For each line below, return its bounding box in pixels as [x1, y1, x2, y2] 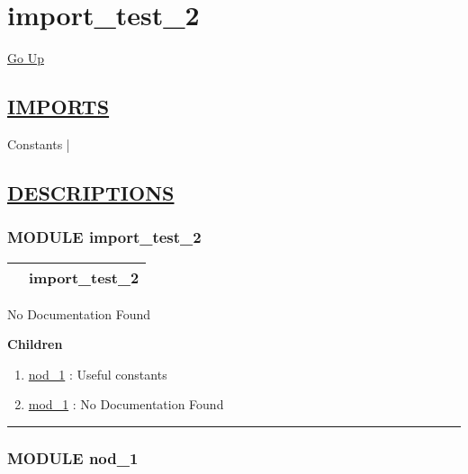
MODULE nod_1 [7, 446, 139, 469]
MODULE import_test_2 [7, 226, 202, 248]
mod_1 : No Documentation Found [28, 395, 224, 414]
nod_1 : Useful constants [28, 364, 167, 383]
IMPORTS [7, 93, 110, 121]
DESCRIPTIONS [7, 178, 175, 206]
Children [7, 335, 63, 353]
